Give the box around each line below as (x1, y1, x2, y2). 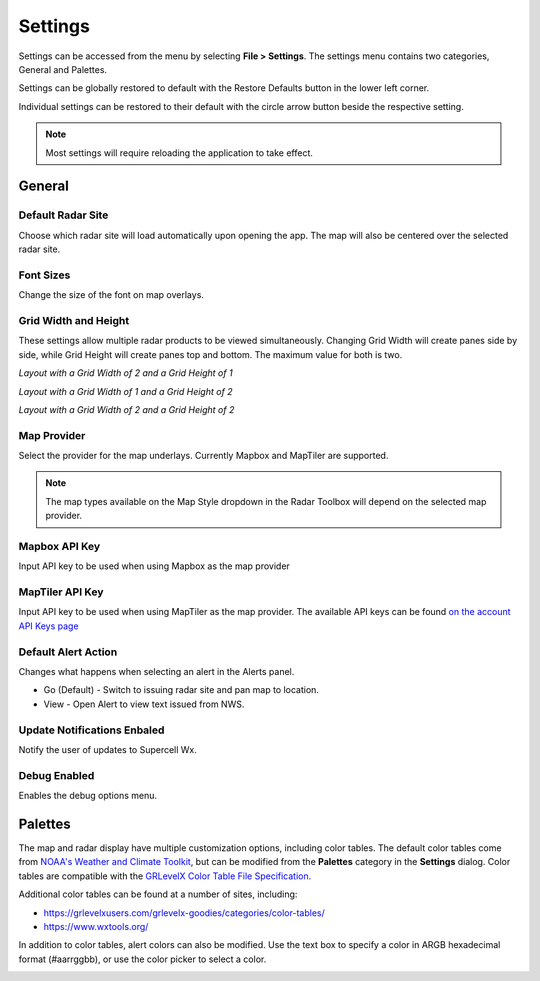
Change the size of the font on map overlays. (18, 289, 205, 301)
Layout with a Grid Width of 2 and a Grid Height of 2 (18, 403, 235, 415)
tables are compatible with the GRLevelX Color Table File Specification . (18, 870, 312, 882)
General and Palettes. (18, 63, 108, 75)
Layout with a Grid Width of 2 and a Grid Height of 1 (18, 367, 234, 379)
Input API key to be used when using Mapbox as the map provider (18, 560, 290, 572)
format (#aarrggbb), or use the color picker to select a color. (18, 953, 267, 965)
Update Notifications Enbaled (18, 723, 165, 737)
